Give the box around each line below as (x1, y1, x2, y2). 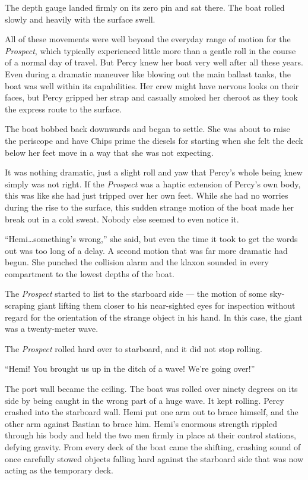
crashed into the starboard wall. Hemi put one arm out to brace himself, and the (5, 406, 299, 418)
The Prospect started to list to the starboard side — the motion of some (5, 287, 267, 300)
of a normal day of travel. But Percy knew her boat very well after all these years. (5, 56, 303, 68)
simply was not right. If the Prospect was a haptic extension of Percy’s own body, (5, 177, 301, 190)
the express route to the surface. (5, 102, 122, 115)
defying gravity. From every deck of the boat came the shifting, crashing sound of (5, 441, 301, 453)
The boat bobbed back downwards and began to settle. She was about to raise (5, 123, 290, 135)
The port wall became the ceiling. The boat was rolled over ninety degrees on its (5, 382, 298, 395)
